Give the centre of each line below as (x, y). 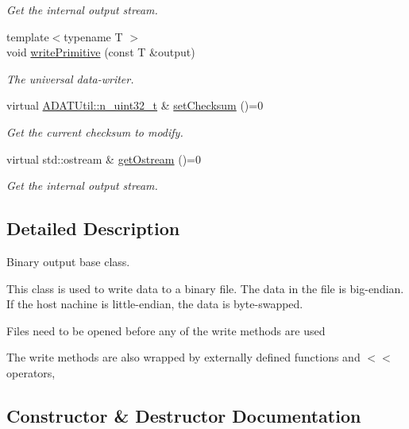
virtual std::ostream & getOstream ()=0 (104, 158)
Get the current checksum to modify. (95, 131)
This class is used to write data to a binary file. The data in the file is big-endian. (205, 288)
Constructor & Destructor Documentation (184, 415)
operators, (31, 372)
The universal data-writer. (70, 78)
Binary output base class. (68, 261)
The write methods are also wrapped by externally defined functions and (183, 357)
